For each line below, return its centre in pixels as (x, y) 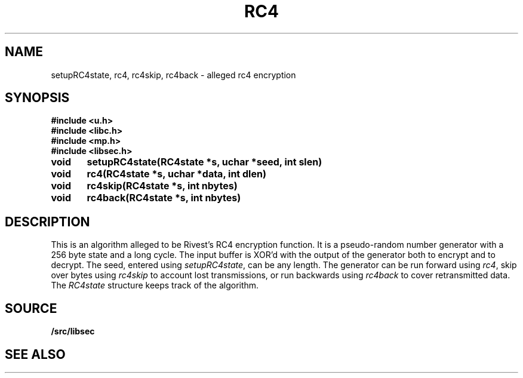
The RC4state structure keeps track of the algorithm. (155, 285)
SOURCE (31, 308)
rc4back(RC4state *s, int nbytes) (164, 198)
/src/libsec (73, 331)
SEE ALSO (35, 354)
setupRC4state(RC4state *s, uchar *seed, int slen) (204, 162)
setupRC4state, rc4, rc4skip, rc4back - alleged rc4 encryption (173, 75)
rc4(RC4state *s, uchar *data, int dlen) (176, 174)
